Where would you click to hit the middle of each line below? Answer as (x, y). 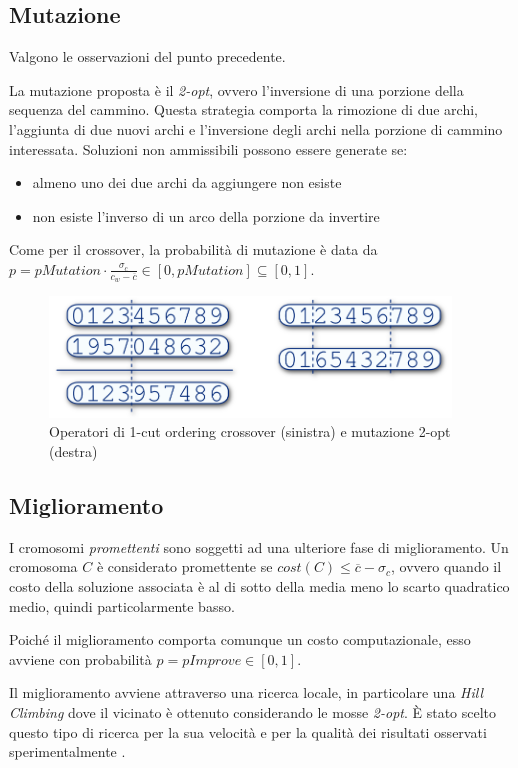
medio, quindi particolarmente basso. (122, 605)
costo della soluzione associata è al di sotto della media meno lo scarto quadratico (259, 586)
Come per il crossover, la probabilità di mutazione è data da (193, 249)
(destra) (73, 451)
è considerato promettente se (184, 566)
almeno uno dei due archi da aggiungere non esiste (187, 182)
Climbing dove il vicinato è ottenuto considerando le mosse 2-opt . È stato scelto (253, 712)
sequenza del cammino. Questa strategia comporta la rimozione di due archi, (243, 109)
